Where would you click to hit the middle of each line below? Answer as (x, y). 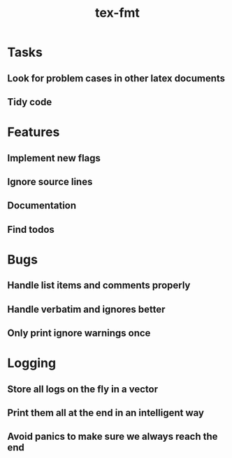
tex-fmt (117, 13)
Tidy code (30, 102)
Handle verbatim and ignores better (86, 309)
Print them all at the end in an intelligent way (106, 413)
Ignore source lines (50, 181)
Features (34, 132)
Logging (32, 363)
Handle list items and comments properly (99, 285)
